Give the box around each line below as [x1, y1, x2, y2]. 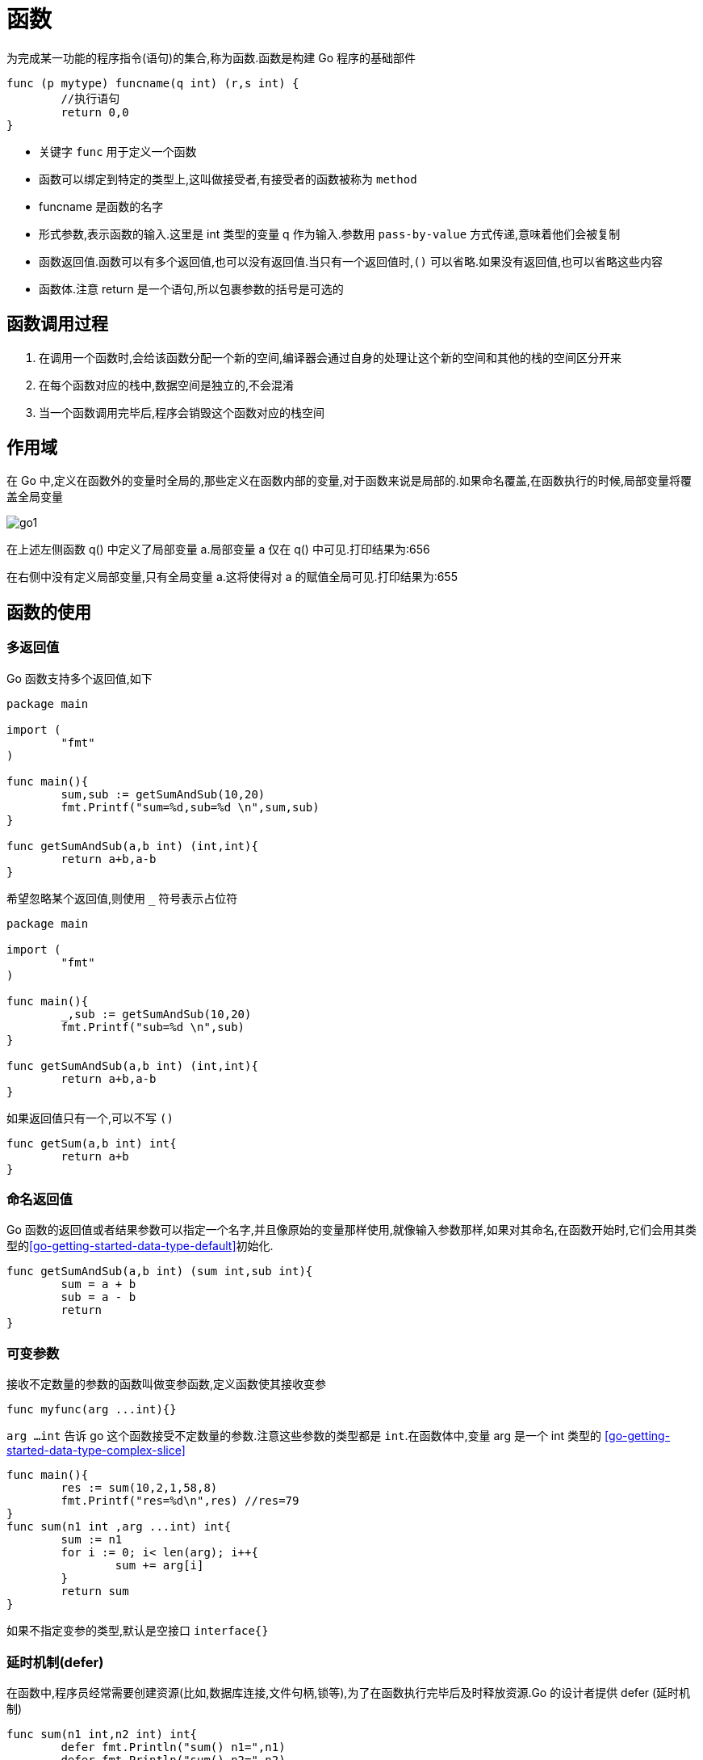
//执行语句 [61, 91, 120, 105]
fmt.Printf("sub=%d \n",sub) [61, 1020, 245, 1034]
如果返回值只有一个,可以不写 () [6, 1110, 174, 1125]
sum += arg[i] [115, 1559, 204, 1573]
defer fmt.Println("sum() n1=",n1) [61, 1740, 286, 1754]
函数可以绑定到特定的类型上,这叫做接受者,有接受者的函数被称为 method [39, 171, 417, 186]
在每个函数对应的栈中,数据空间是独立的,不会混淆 [39, 377, 295, 392]
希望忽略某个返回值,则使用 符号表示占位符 [6, 891, 238, 905]
